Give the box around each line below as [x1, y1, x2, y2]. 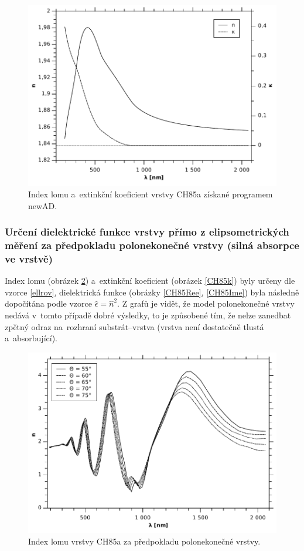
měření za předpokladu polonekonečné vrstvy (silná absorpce [5, 238, 299, 253]
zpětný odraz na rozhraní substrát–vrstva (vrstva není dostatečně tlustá [5, 320, 264, 332]
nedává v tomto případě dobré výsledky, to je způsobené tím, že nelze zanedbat [5, 309, 291, 321]
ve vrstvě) [5, 251, 53, 266]
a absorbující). [5, 332, 57, 344]
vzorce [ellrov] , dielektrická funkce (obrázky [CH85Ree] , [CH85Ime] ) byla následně [5, 285, 299, 298]
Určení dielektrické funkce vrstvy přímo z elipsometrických [5, 224, 289, 239]
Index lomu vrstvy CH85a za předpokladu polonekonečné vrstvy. [28, 535, 261, 547]
